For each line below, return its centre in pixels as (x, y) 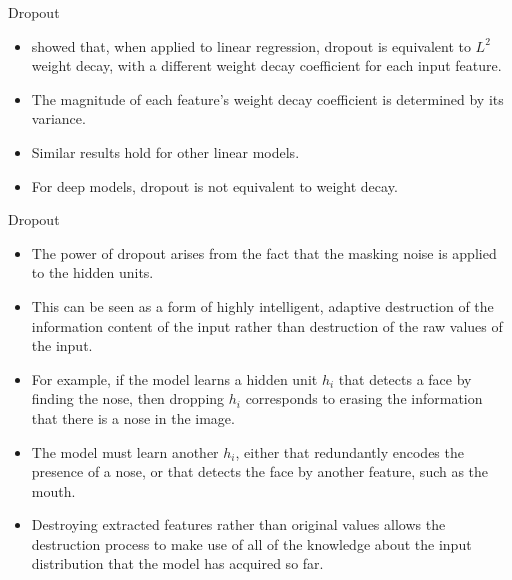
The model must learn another (125, 451)
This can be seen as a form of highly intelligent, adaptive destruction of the (262, 305)
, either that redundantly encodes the (349, 451)
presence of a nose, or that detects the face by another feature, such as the (260, 471)
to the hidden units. (92, 272)
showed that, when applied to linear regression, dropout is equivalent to (251, 45)
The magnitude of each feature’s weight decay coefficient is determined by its (267, 98)
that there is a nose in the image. (133, 417)
